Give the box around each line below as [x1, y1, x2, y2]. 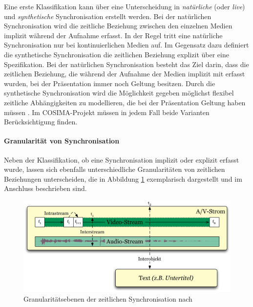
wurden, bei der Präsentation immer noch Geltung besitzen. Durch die [4, 78, 215, 88]
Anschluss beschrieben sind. [4, 183, 87, 193]
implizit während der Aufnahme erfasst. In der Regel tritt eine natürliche [4, 30, 223, 40]
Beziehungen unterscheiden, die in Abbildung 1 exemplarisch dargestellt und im [4, 173, 242, 184]
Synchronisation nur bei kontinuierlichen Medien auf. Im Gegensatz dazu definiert [4, 40, 249, 50]
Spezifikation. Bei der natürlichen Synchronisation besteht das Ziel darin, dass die [4, 59, 249, 69]
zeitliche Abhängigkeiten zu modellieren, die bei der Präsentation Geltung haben [4, 97, 246, 107]
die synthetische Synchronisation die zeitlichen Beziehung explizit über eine [4, 49, 229, 59]
